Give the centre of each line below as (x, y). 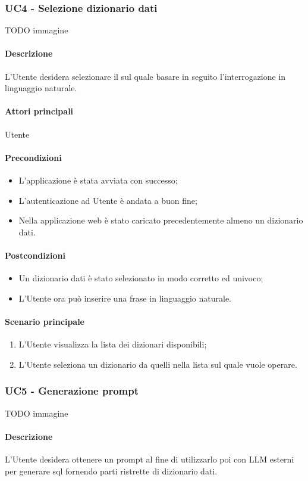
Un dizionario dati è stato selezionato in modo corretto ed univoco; (141, 278)
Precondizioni (33, 157)
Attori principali (39, 111)
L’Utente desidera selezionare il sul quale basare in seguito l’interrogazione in (145, 76)
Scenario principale (45, 321)
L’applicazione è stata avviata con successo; (98, 180)
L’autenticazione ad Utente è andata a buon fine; (108, 200)
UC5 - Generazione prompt (72, 391)
